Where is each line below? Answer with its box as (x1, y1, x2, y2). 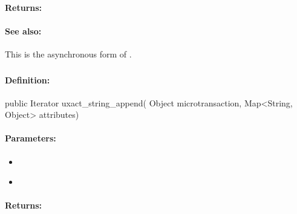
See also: (5, 24, 42, 37)
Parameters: (5, 132, 56, 144)
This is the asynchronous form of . (5, 47, 132, 60)
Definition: (5, 73, 50, 86)
